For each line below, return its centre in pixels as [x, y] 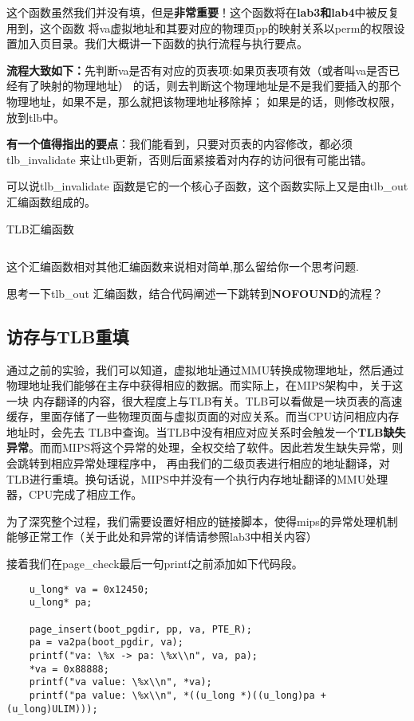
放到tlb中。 [36, 117]
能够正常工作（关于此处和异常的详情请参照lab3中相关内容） [162, 537]
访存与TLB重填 [68, 336]
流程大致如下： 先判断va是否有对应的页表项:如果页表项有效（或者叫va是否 [198, 70]
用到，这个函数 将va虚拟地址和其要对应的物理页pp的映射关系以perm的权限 [200, 27]
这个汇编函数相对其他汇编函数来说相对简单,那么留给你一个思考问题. [183, 266]
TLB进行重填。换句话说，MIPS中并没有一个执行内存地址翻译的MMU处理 [197, 478]
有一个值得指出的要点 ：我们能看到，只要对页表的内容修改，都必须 [179, 144]
